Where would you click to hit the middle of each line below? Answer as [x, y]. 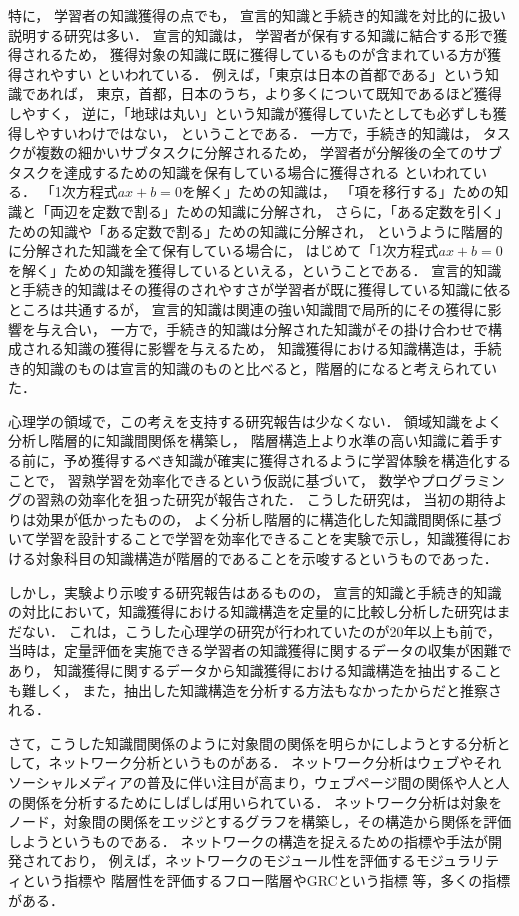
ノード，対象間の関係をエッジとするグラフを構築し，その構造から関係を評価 [260, 821]
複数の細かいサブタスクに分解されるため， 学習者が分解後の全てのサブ [268, 152]
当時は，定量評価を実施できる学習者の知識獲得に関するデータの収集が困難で [260, 650]
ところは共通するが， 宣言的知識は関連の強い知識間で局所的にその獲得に [248, 308]
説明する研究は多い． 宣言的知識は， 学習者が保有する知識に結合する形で [251, 34]
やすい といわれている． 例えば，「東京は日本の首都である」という [267, 73]
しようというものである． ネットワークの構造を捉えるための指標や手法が [248, 840]
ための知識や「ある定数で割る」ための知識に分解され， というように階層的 [255, 230]
